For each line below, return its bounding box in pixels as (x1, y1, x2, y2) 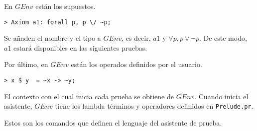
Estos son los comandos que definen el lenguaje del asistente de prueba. (4, 117, 222, 128)
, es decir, (122, 33, 151, 43)
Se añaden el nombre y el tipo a (4, 33, 101, 43)
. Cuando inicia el (194, 91, 249, 101)
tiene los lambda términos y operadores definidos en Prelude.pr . (55, 101, 254, 111)
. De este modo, (199, 33, 247, 43)
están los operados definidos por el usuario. (71, 59, 202, 69)
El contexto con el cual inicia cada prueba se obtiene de (4, 91, 174, 101)
